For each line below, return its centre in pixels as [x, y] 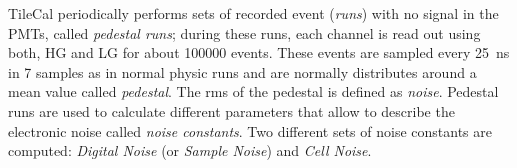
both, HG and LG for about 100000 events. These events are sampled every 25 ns [259, 52]
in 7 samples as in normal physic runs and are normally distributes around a [242, 71]
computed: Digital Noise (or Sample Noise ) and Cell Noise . [190, 150]
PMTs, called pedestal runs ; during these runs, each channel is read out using [244, 32]
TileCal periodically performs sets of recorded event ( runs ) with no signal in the [253, 13]
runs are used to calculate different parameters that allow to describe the [231, 110]
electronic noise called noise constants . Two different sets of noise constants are [250, 130]
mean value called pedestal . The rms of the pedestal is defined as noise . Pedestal [253, 91]
